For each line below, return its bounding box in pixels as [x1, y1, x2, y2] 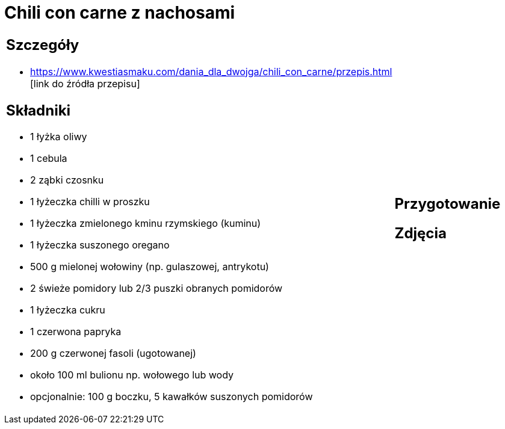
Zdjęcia [394, 224, 447, 242]
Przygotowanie [394, 194, 501, 212]
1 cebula [30, 152, 67, 165]
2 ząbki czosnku [30, 174, 104, 187]
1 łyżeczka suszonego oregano [30, 239, 170, 252]
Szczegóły [6, 35, 79, 54]
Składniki [6, 101, 71, 119]
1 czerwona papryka [30, 326, 122, 338]
